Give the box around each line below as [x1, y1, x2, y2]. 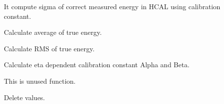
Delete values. [4, 92, 45, 102]
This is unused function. [4, 75, 76, 86]
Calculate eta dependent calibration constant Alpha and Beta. [4, 59, 190, 70]
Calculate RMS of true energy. [4, 43, 95, 53]
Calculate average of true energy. [4, 27, 102, 37]
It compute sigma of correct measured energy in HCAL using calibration [4, 1, 221, 11]
